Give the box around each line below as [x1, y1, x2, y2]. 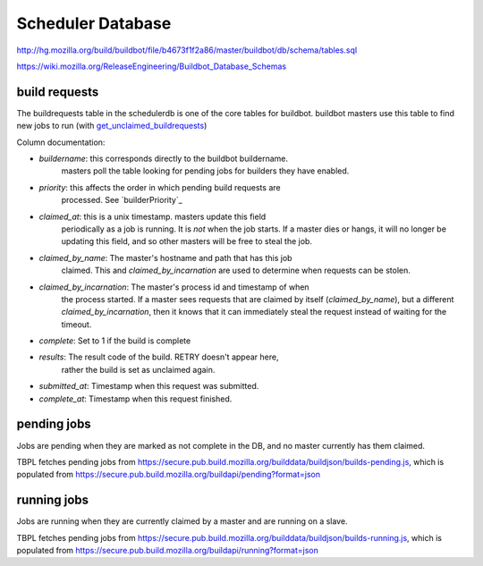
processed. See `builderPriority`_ [61, 195, 182, 206]
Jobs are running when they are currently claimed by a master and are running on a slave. [16, 516, 348, 527]
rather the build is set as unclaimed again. [61, 364, 216, 375]
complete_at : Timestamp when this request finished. [38, 393, 233, 404]
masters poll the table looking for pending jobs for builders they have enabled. [61, 165, 350, 176]
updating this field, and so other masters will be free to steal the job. [61, 236, 313, 247]
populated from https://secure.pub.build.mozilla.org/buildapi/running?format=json [16, 545, 319, 556]
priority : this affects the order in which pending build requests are [38, 182, 281, 192]
